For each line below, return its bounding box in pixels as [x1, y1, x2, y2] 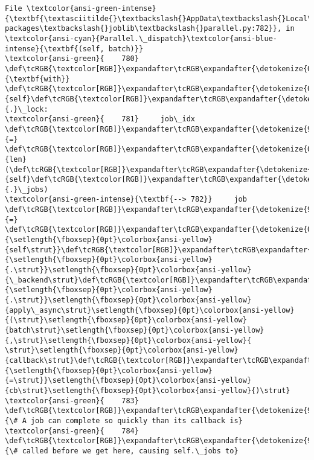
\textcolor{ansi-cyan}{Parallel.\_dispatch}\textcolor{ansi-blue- [5, 34, 278, 43]
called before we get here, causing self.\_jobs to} [22, 446, 239, 455]
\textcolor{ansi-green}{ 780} [5, 54, 139, 63]
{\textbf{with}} [5, 74, 70, 83]
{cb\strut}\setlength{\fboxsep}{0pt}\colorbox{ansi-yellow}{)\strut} [5, 386, 290, 395]
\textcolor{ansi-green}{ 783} [5, 396, 139, 405]
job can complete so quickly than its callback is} [30, 416, 243, 425]
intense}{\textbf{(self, [5, 44, 104, 53]
